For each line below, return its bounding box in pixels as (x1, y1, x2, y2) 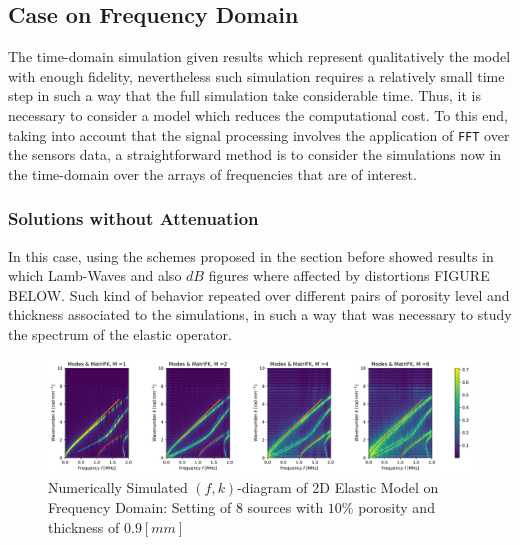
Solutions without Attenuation (8, 206, 259, 231)
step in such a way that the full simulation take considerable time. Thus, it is (8, 85, 481, 106)
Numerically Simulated (48, 477, 188, 498)
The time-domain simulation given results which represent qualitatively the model (8, 46, 511, 67)
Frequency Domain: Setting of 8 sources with (48, 496, 324, 517)
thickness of (48, 516, 120, 537)
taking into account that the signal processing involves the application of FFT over (8, 124, 510, 145)
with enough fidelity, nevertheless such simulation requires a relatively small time (8, 65, 505, 86)
